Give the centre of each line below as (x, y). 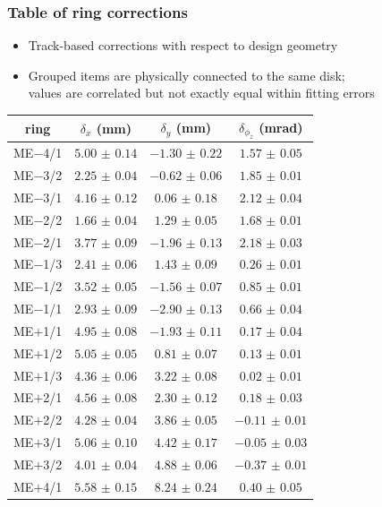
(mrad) (281, 127)
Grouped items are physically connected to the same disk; (187, 75)
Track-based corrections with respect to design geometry (183, 45)
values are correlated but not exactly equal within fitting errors (201, 93)
